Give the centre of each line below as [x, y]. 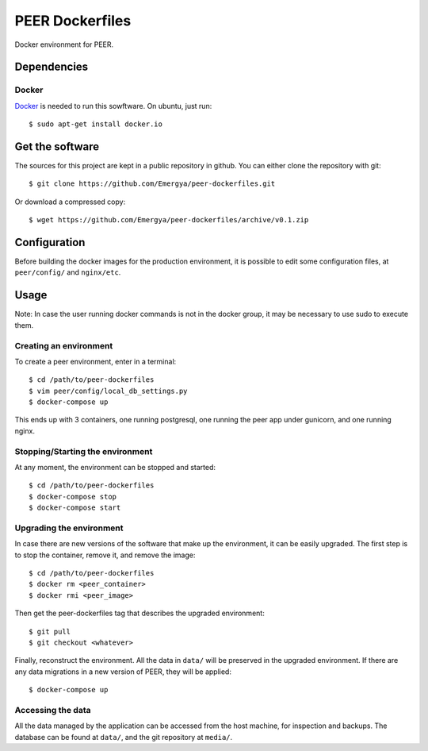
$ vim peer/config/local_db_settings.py [108, 391]
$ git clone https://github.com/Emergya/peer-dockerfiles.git [152, 184]
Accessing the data [53, 710]
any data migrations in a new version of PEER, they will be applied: [123, 672]
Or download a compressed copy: [70, 202]
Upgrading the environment [69, 528]
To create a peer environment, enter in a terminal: [96, 361]
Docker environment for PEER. [64, 44]
